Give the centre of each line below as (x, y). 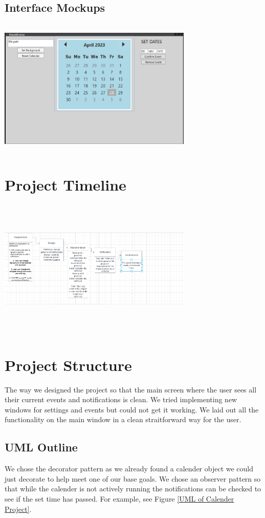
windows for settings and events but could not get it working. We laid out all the (132, 409)
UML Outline (41, 447)
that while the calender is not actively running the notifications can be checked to (133, 489)
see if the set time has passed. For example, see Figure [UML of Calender (119, 499)
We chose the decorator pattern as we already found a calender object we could (129, 469)
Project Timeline (65, 184)
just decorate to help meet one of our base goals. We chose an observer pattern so (133, 478)
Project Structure (68, 365)
